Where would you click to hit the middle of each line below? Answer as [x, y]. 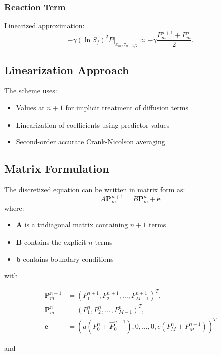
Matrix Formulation [57, 168]
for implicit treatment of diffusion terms [127, 108]
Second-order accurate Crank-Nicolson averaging [90, 141]
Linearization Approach [67, 70]
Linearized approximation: [44, 25]
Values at [30, 108]
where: [14, 208]
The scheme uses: [31, 91]
